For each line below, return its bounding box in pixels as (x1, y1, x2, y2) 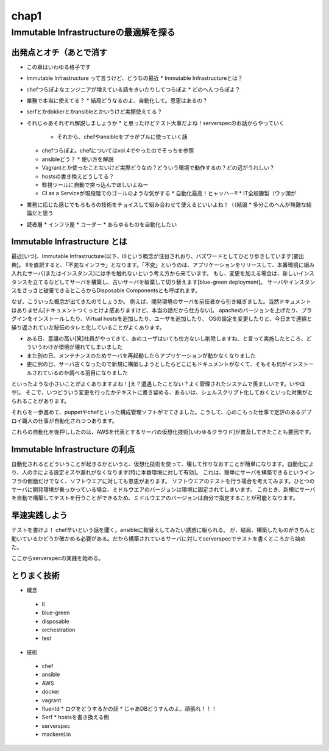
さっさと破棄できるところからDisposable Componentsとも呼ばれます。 (21, 287, 200, 294)
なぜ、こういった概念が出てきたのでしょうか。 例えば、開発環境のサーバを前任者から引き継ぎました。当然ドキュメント (11, 298, 312, 305)
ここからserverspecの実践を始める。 (11, 555, 104, 562)
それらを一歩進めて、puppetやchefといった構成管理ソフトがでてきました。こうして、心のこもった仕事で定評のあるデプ (11, 409, 312, 416)
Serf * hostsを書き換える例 (41, 714, 110, 721)
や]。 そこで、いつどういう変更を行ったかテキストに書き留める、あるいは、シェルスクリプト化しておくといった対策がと (11, 389, 313, 396)
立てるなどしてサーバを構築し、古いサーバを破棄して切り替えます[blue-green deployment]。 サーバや (32, 278, 289, 286)
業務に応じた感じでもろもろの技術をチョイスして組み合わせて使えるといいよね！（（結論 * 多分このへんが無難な (26, 201, 307, 208)
